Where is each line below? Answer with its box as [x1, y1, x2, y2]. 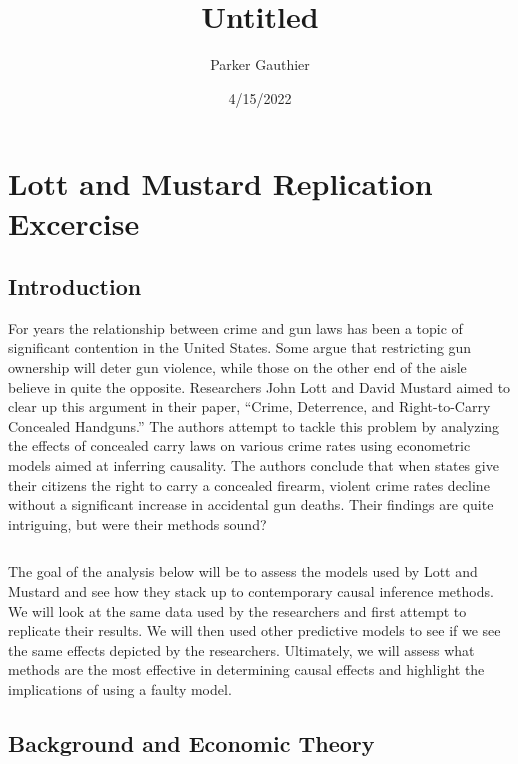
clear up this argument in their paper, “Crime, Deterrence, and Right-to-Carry [8, 396, 491, 417]
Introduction [8, 271, 142, 302]
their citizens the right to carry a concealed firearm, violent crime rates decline [8, 474, 490, 495]
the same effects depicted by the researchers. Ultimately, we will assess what [8, 639, 475, 660]
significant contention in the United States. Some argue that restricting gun [8, 337, 472, 358]
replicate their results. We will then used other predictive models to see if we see [8, 620, 501, 641]
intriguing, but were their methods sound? [8, 513, 267, 534]
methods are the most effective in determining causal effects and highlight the [8, 659, 485, 680]
